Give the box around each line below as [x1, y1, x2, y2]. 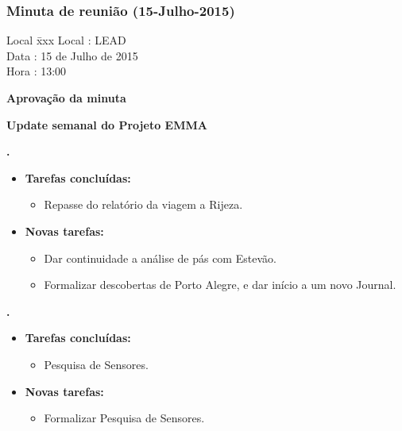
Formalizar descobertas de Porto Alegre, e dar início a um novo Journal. [44, 276, 396, 293]
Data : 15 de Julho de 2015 [6, 47, 138, 63]
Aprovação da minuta [6, 90, 126, 106]
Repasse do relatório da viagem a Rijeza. [44, 196, 243, 213]
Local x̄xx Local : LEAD [6, 32, 126, 48]
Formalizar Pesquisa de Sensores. [44, 410, 205, 426]
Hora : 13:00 [6, 63, 67, 79]
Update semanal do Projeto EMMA [6, 116, 207, 133]
